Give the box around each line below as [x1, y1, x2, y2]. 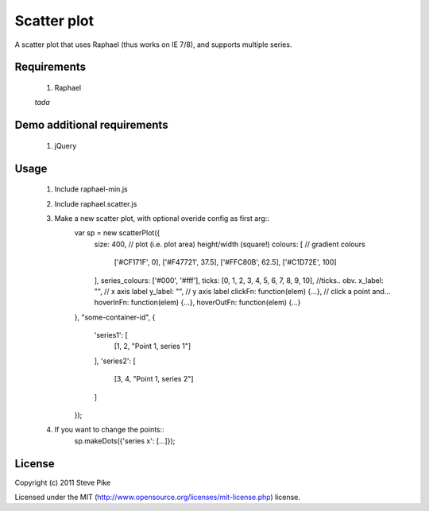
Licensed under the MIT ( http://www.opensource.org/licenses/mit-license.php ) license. [14, 493, 301, 502]
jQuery [54, 141, 77, 150]
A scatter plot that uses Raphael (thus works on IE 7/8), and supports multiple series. [14, 40, 292, 49]
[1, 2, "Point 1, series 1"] [114, 342, 191, 351]
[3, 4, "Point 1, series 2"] [114, 374, 194, 384]
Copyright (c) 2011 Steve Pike [14, 478, 111, 487]
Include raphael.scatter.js [54, 199, 137, 208]
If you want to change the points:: [54, 425, 164, 435]
